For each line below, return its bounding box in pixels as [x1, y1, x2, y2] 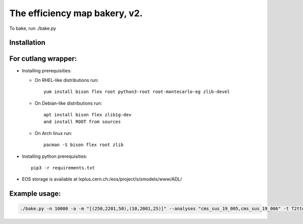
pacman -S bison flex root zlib [43, 142, 124, 148]
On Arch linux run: [34, 130, 73, 136]
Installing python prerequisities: [22, 153, 88, 159]
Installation [9, 38, 45, 47]
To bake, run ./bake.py [9, 25, 57, 31]
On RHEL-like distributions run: [34, 77, 99, 83]
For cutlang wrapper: [9, 55, 77, 63]
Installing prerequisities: [22, 68, 72, 74]
